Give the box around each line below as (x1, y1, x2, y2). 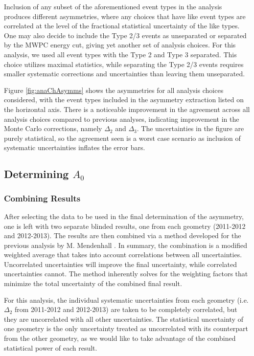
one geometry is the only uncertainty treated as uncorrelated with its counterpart (4, 323, 249, 334)
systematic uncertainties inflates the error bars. (4, 142, 145, 153)
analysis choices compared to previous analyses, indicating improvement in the (4, 113, 239, 124)
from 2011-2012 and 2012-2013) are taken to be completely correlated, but (15, 304, 237, 314)
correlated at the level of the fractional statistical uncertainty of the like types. (4, 21, 240, 31)
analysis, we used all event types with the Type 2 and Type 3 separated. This (4, 49, 237, 59)
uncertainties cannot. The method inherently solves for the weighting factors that (4, 268, 248, 279)
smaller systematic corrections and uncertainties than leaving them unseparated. (4, 68, 245, 79)
